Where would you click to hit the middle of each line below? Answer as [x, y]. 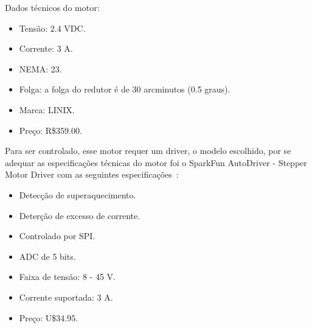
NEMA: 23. [40, 68]
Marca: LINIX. [47, 109]
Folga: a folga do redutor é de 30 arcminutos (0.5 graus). [125, 89]
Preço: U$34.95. [49, 317]
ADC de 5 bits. [47, 256]
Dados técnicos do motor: [52, 7]
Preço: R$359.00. [50, 130]
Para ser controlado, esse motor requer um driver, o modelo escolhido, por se [148, 151]
